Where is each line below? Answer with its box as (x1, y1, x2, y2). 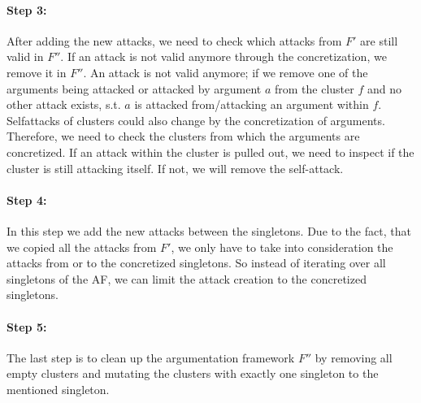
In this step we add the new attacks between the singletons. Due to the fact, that (7, 222, 411, 239)
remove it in (7, 63, 67, 80)
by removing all (315, 349, 393, 366)
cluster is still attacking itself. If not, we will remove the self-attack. (7, 159, 344, 176)
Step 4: (7, 191, 47, 208)
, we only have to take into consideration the (171, 238, 393, 255)
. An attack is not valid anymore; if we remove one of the (83, 63, 368, 80)
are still (360, 32, 398, 49)
